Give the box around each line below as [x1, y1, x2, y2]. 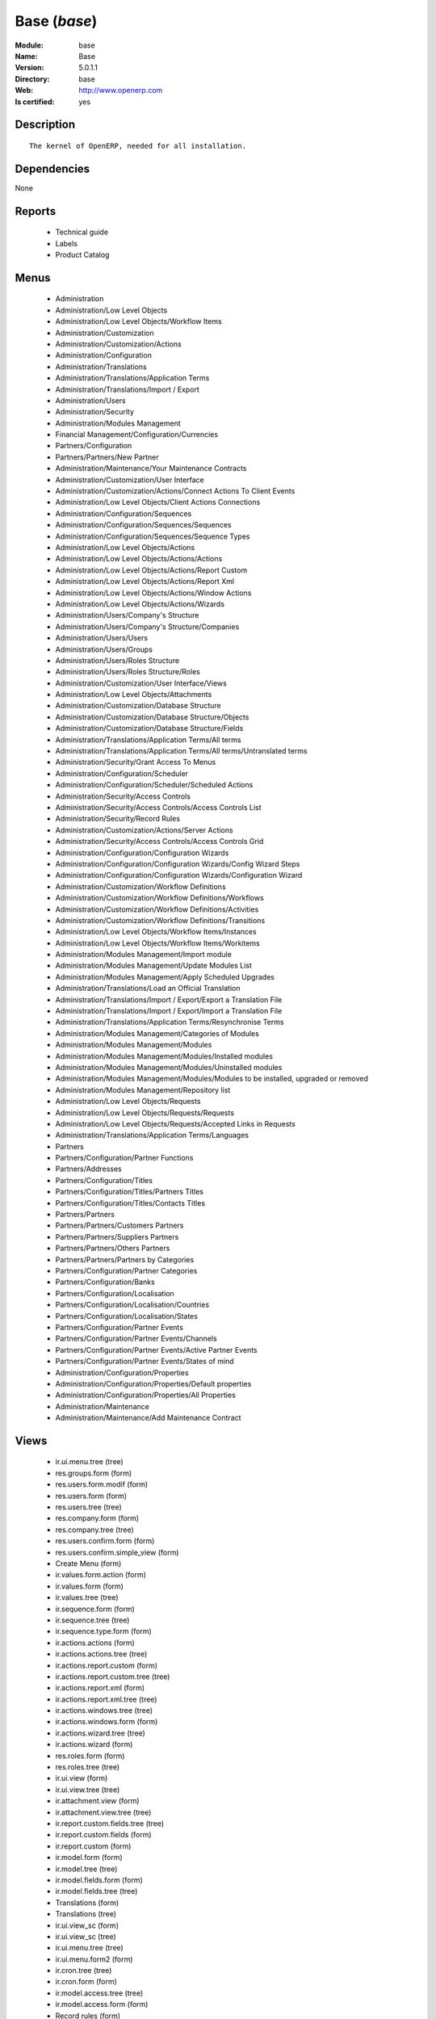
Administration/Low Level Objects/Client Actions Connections [55, 497, 261, 507]
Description [15, 118, 76, 132]
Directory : [15, 73, 50, 84]
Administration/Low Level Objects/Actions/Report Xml [55, 577, 234, 586]
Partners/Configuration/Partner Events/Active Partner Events [55, 1345, 258, 1354]
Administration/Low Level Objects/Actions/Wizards [55, 598, 225, 609]
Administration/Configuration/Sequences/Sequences [55, 520, 232, 530]
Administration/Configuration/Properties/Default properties [55, 1379, 252, 1388]
